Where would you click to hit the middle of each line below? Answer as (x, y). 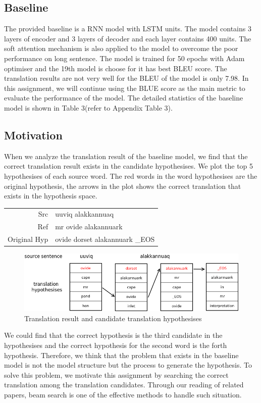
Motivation (33, 135)
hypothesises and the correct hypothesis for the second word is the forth (116, 345)
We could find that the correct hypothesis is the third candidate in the (113, 335)
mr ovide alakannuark (89, 226)
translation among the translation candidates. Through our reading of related (124, 385)
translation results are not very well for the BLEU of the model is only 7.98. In (126, 78)
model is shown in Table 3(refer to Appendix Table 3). (88, 107)
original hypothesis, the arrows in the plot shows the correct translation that (123, 186)
